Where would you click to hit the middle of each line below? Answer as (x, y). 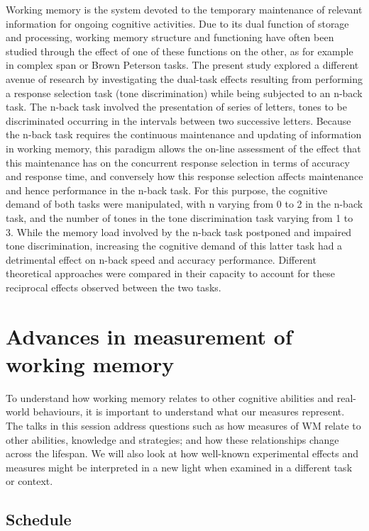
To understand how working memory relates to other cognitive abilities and (170, 397)
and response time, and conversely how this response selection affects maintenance (184, 176)
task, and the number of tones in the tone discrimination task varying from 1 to (180, 217)
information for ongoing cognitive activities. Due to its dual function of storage (177, 23)
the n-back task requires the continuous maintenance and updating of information (184, 134)
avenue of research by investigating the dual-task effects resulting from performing (184, 78)
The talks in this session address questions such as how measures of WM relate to (183, 425)
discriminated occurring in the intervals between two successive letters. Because (178, 120)
